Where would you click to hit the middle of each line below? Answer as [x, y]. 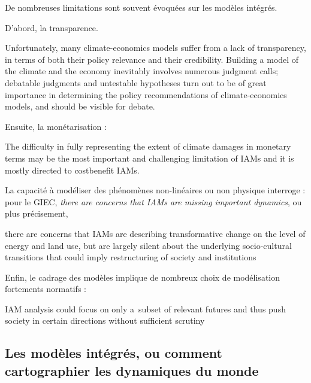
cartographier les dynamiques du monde [132, 370]
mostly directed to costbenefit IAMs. [72, 170]
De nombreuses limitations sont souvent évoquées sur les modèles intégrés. [141, 7]
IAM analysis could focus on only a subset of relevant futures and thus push [145, 308]
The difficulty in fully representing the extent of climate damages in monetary [148, 146]
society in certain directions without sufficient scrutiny [105, 320]
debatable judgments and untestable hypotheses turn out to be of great [136, 82]
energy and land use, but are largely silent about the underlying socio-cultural [148, 245]
